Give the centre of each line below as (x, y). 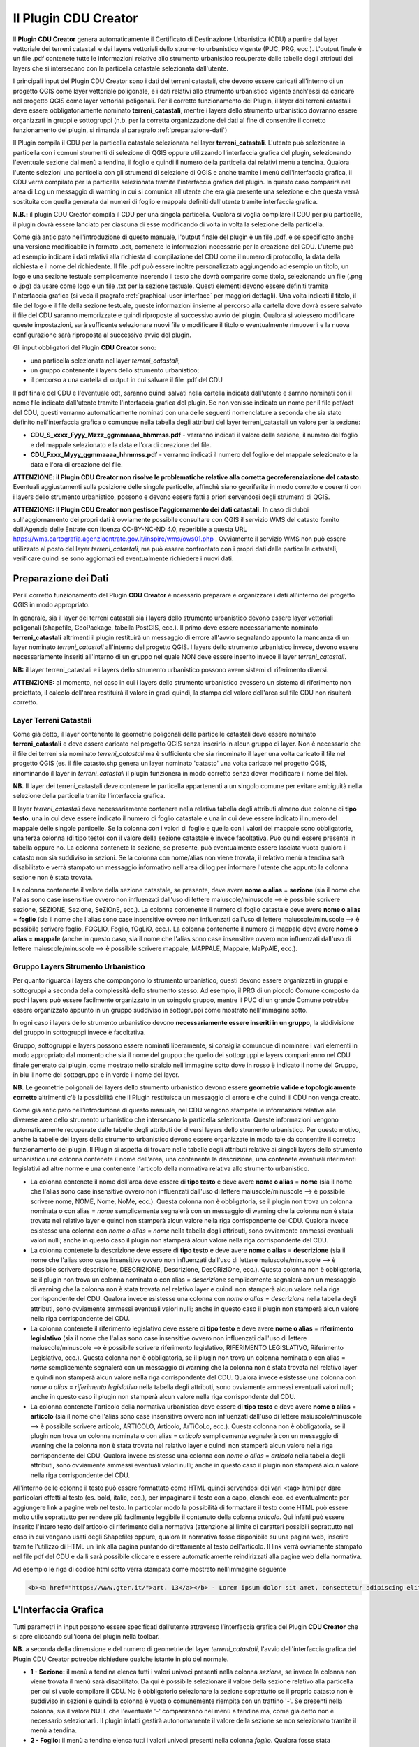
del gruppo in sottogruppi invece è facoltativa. (79, 1032)
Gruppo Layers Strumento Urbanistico (79, 966)
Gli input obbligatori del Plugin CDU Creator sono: (84, 348)
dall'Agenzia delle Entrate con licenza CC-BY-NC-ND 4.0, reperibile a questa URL (130, 529)
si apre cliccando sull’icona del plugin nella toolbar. (86, 1636)
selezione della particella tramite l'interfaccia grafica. (89, 796)
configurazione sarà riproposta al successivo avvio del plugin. (102, 335)
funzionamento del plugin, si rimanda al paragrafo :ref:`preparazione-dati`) (120, 130)
